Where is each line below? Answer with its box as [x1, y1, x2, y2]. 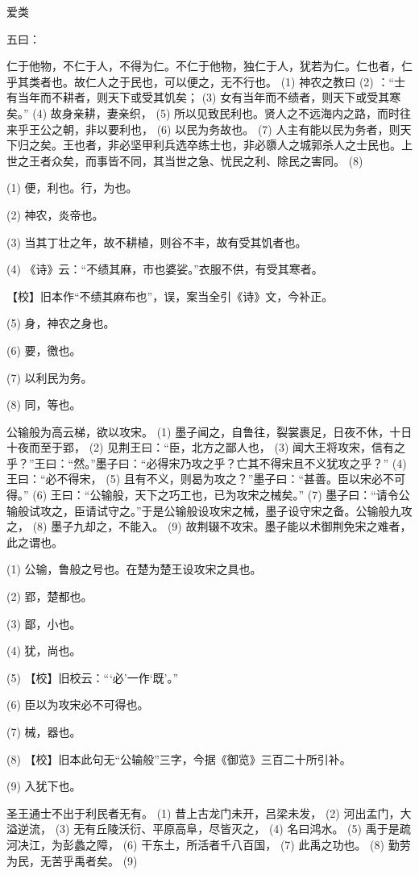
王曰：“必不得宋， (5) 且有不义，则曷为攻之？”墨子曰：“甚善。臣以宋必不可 [6, 470, 406, 487]
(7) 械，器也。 [6, 723, 81, 740]
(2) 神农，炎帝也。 [6, 206, 104, 223]
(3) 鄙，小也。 [6, 615, 81, 631]
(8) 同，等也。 [6, 396, 81, 413]
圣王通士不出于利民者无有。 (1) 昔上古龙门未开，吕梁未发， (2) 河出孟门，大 [6, 804, 412, 821]
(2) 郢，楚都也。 [6, 588, 93, 605]
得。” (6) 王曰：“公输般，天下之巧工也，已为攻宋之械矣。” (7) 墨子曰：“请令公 [6, 486, 410, 503]
